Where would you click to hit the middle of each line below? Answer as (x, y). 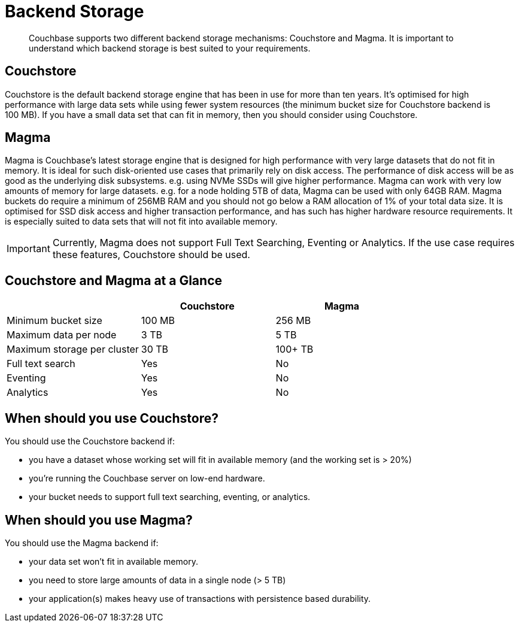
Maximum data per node (62, 335)
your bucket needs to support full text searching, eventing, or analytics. (170, 497)
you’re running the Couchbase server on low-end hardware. (147, 478)
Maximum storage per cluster (73, 349)
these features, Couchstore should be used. (151, 255)
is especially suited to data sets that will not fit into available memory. (141, 222)
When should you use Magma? (99, 520)
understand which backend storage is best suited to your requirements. (170, 48)
